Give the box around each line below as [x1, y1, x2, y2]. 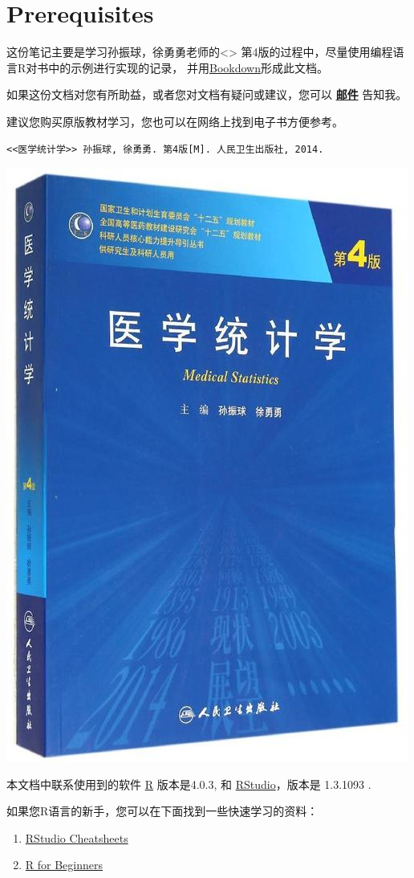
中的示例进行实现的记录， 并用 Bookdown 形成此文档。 [48, 59, 328, 76]
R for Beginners [25, 856, 103, 873]
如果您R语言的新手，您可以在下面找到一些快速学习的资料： [6, 802, 319, 819]
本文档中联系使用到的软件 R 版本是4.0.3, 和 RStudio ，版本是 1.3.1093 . [6, 775, 371, 792]
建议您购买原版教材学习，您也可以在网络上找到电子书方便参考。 [6, 112, 343, 129]
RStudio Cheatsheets [25, 829, 128, 846]
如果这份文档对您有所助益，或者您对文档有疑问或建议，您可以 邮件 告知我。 [6, 86, 408, 103]
